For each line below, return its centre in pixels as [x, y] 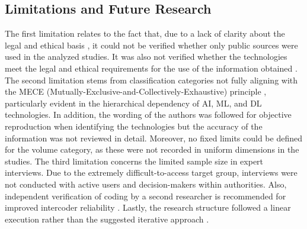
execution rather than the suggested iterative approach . [107, 219]
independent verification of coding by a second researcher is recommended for [145, 196]
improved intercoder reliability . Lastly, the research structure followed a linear [148, 207]
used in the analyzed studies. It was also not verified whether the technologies [146, 57]
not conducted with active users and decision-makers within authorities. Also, [146, 184]
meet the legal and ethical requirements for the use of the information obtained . [151, 68]
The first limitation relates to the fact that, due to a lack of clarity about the [145, 33]
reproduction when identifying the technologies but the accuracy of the [134, 126]
